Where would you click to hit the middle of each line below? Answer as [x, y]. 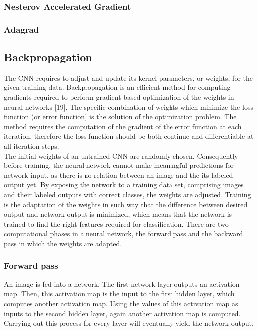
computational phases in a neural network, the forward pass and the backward [124, 233]
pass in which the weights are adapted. [63, 243]
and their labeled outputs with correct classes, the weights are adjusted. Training [128, 195]
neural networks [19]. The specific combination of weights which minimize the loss [128, 107]
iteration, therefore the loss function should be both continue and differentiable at [129, 136]
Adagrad [22, 29]
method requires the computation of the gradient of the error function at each [123, 126]
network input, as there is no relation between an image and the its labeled [119, 175]
